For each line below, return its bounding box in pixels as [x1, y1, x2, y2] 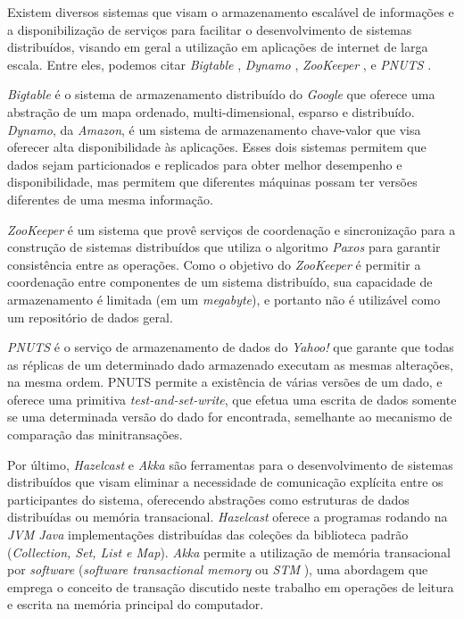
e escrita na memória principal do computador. [7, 595, 264, 614]
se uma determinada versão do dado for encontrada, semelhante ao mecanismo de [7, 407, 452, 426]
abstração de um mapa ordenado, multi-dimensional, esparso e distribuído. [7, 102, 415, 121]
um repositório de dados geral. [7, 307, 173, 326]
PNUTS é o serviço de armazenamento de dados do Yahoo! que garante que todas [7, 338, 454, 356]
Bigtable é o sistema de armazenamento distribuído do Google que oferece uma [7, 85, 435, 104]
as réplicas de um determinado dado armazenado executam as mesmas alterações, [7, 355, 453, 373]
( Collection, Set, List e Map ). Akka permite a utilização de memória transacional [7, 542, 451, 561]
